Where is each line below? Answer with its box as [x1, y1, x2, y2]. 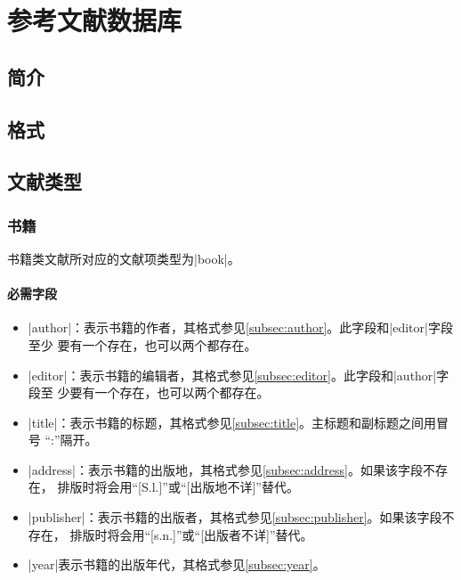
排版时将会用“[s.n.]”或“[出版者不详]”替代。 [69, 525, 313, 543]
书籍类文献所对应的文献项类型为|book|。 [7, 249, 240, 267]
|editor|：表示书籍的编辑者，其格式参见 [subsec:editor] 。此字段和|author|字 [28, 365, 449, 384]
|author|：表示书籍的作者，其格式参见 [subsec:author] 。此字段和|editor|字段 [28, 318, 453, 337]
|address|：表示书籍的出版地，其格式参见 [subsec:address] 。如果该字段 [28, 460, 423, 478]
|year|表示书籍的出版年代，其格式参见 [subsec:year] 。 [28, 555, 326, 574]
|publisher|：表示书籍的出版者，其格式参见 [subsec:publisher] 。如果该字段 [28, 508, 442, 527]
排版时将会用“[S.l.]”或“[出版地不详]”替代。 [57, 478, 299, 496]
